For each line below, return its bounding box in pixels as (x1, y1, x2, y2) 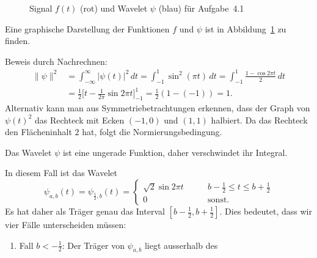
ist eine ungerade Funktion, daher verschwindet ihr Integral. (62, 146, 288, 158)
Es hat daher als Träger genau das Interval (5, 205, 165, 217)
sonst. (208, 196, 230, 205)
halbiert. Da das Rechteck (211, 113, 308, 126)
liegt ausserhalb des (144, 238, 218, 251)
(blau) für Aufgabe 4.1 (158, 2, 244, 14)
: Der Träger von (62, 238, 125, 251)
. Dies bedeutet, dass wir (219, 205, 312, 217)
